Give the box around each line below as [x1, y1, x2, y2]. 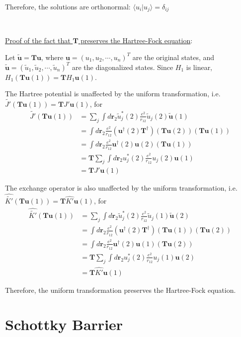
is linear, [186, 62, 213, 72]
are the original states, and [132, 52, 215, 62]
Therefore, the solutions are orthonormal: [5, 1, 131, 11]
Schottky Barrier [5, 314, 123, 334]
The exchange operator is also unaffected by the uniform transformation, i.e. [5, 183, 238, 193]
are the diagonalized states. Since [72, 62, 173, 72]
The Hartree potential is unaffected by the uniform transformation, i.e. [5, 88, 221, 99]
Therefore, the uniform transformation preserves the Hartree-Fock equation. [5, 285, 236, 295]
